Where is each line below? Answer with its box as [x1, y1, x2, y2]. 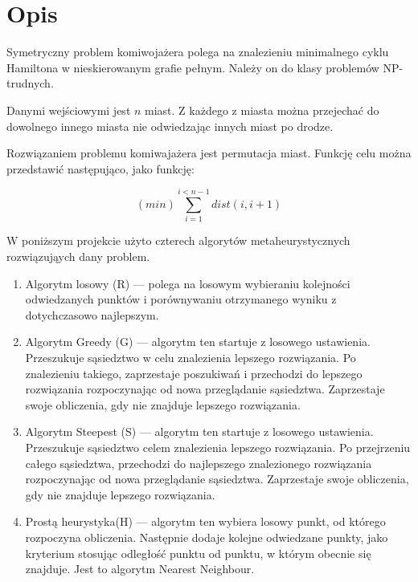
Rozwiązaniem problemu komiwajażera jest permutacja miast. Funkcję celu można [6, 144, 412, 161]
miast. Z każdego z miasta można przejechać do [145, 101, 379, 118]
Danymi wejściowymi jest [6, 101, 131, 118]
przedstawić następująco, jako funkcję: [6, 160, 195, 177]
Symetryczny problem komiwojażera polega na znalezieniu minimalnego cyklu [6, 43, 389, 60]
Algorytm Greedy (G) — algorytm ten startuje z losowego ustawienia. [25, 333, 371, 350]
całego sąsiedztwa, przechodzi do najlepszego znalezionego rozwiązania [25, 454, 372, 471]
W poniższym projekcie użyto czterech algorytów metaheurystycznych [6, 232, 350, 249]
